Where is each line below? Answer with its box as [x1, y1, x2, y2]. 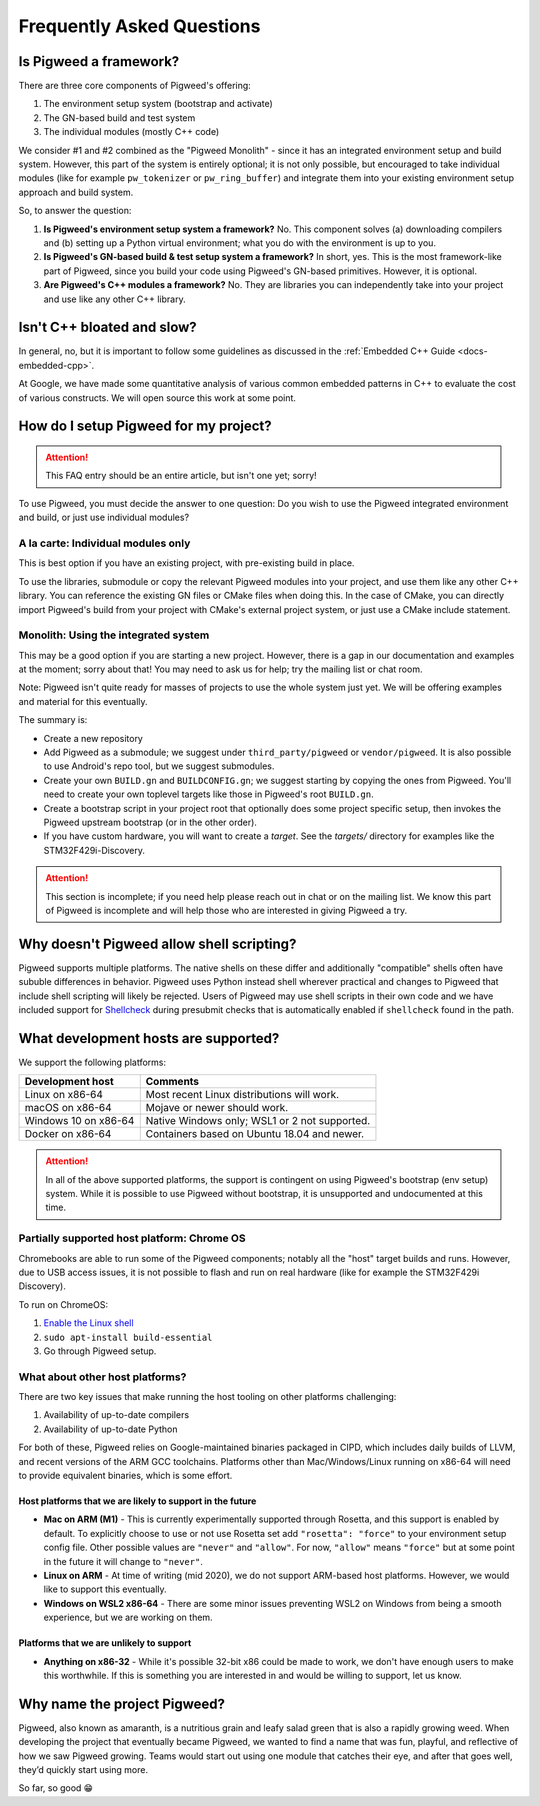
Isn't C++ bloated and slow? [18, 319, 197, 336]
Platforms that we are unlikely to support [18, 1637, 192, 1649]
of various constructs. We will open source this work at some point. [18, 391, 297, 404]
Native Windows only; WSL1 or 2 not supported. [145, 1114, 371, 1128]
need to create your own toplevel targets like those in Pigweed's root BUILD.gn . [43, 788, 374, 800]
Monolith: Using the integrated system [18, 628, 210, 642]
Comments [145, 1075, 200, 1089]
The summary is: [18, 714, 88, 726]
